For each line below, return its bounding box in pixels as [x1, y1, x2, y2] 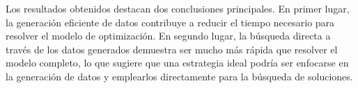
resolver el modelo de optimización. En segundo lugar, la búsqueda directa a [6, 28, 331, 43]
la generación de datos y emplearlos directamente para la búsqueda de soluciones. [6, 69, 353, 83]
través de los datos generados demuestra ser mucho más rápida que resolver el [6, 42, 338, 56]
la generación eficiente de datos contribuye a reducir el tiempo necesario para [6, 15, 335, 29]
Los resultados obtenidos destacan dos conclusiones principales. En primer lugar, [6, 1, 350, 15]
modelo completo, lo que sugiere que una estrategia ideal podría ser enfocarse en [6, 55, 349, 70]
